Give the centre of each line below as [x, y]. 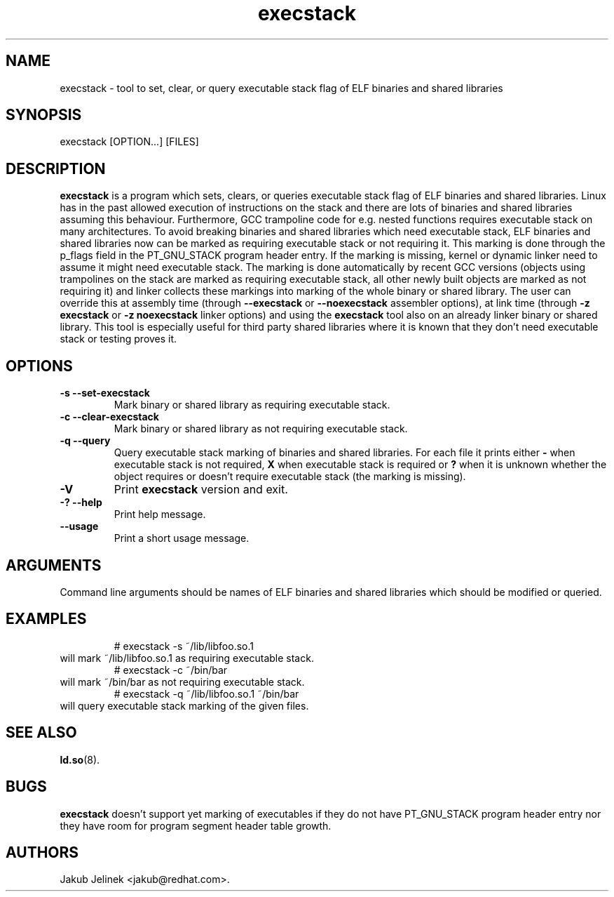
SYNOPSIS [44, 115]
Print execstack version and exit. [201, 490]
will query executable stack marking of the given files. [184, 705]
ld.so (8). [80, 759]
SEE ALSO [41, 733]
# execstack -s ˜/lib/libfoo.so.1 [184, 646]
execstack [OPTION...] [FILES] [129, 142]
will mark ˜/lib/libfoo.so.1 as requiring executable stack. [187, 658]
